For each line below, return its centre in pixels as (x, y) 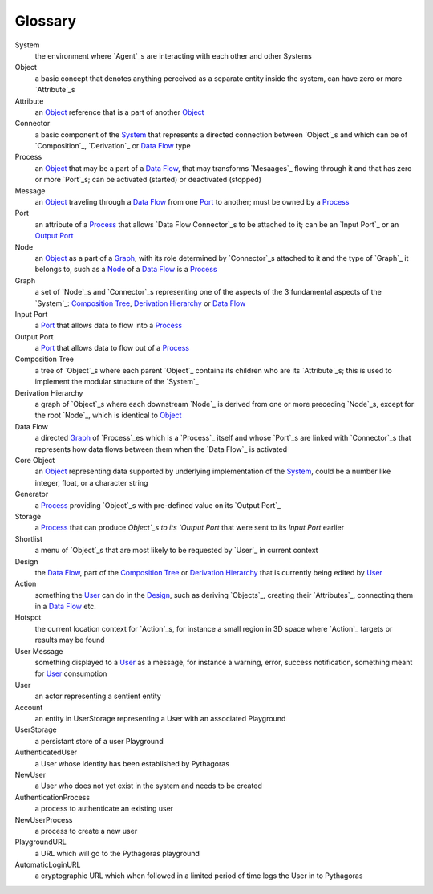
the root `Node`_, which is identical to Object (108, 415)
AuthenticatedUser (46, 752)
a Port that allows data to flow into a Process (109, 326)
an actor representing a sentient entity (98, 696)
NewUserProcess (44, 819)
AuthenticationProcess (53, 797)
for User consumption (71, 673)
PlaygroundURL (41, 842)
